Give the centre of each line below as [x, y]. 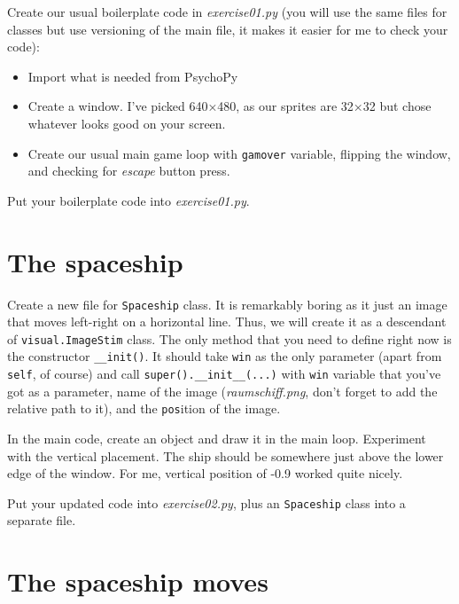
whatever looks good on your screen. [127, 123]
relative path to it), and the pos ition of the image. [144, 408]
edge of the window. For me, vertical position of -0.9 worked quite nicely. [205, 473]
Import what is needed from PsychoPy [133, 76]
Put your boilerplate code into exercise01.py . [128, 200]
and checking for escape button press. [129, 171]
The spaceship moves [138, 581]
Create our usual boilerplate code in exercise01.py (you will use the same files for [227, 12]
